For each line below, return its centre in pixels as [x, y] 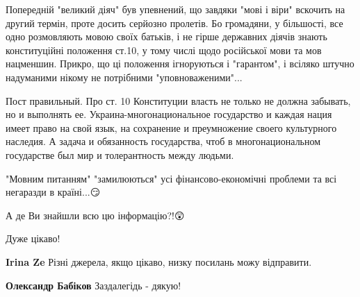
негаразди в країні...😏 [53, 192]
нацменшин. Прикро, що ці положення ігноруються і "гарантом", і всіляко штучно [180, 63]
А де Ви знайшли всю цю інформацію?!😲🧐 [97, 215]
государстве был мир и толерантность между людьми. [120, 154]
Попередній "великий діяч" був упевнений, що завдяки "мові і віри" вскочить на [175, 9]
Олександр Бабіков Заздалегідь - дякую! [93, 285]
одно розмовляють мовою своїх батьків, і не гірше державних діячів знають [166, 36]
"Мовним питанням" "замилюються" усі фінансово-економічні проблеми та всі [171, 178]
